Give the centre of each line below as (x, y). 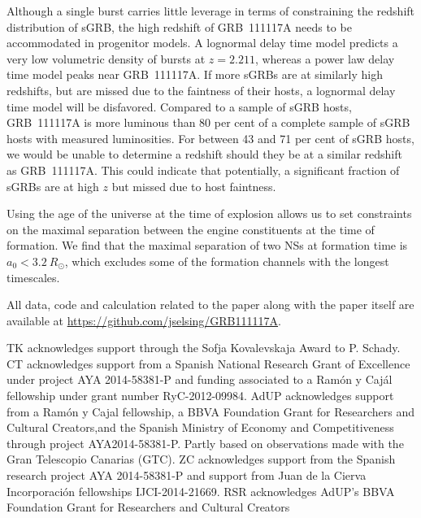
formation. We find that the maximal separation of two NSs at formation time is (207, 245)
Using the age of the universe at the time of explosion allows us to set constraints (209, 213)
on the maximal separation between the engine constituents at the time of (191, 229)
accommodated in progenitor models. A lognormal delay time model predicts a (202, 43)
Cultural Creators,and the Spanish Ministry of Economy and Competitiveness (200, 427)
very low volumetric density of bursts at (106, 58)
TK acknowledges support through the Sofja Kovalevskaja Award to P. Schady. (204, 348)
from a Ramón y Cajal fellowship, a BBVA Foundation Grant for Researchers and (211, 411)
